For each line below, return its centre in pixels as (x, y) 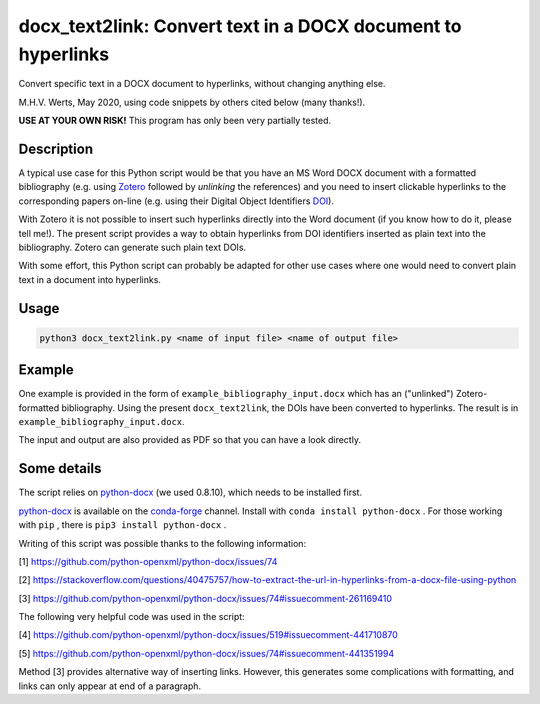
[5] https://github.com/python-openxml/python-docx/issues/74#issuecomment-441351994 (206, 653)
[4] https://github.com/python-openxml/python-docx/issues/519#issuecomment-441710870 (208, 635)
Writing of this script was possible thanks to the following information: (162, 543)
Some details (60, 468)
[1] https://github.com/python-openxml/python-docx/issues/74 (148, 561)
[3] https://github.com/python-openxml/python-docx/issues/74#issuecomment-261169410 (205, 598)
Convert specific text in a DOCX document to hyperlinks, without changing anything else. (202, 84)
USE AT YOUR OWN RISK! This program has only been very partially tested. (175, 121)
